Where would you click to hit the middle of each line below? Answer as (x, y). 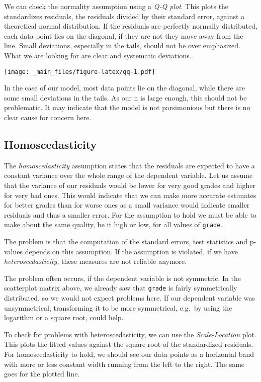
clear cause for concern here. (48, 117)
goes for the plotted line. (42, 374)
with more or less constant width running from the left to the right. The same (124, 364)
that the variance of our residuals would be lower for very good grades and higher (130, 185)
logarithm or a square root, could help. (64, 317)
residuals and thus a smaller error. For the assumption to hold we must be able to (130, 214)
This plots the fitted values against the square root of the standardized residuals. (129, 344)
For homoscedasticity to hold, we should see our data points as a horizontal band (129, 354)
